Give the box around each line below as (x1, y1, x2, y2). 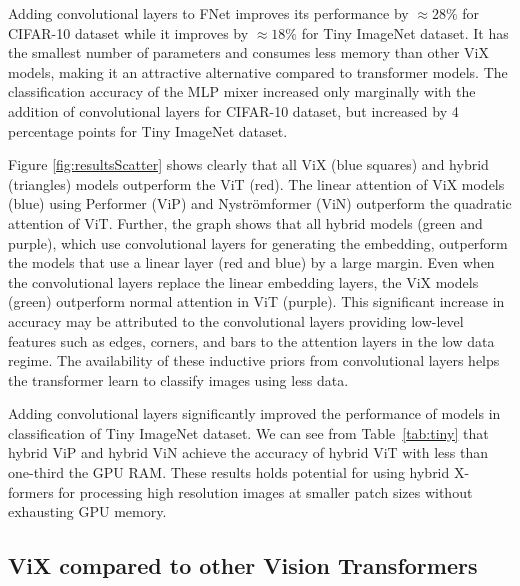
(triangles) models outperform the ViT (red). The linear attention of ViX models (8, 173, 505, 194)
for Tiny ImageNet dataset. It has (301, 22, 509, 43)
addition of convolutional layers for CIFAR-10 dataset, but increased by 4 (8, 100, 459, 121)
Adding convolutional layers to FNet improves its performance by (8, 3, 409, 23)
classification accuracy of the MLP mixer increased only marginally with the (8, 81, 476, 102)
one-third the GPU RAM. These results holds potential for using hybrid (8, 462, 450, 483)
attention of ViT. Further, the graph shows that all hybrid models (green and (8, 212, 483, 233)
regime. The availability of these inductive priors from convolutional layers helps (8, 350, 500, 371)
